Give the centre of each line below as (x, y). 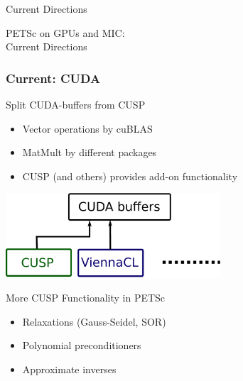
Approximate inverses (69, 369)
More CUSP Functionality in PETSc (86, 297)
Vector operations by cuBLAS (87, 128)
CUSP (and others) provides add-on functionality (130, 176)
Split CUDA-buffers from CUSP (76, 104)
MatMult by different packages (90, 152)
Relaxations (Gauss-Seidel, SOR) (94, 321)
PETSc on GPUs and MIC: (65, 32)
